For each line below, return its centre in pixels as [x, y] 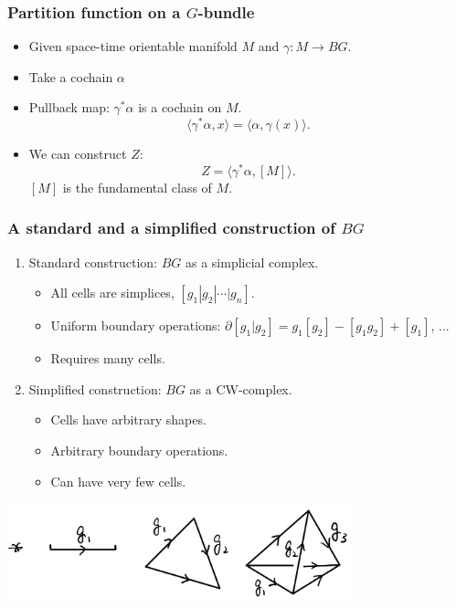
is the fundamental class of [137, 187]
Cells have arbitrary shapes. [128, 419]
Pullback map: [69, 107]
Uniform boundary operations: [136, 325]
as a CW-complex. [241, 388]
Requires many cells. [108, 358]
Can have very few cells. [118, 481]
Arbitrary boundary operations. [139, 450]
